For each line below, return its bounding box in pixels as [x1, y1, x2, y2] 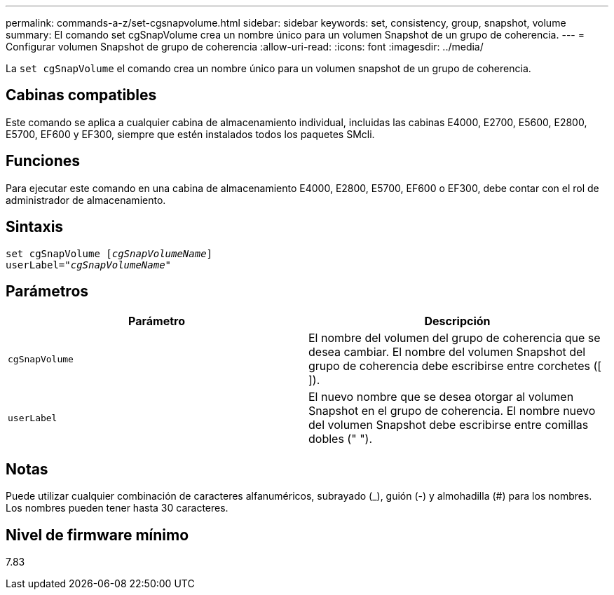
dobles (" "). [308, 432, 373, 446]
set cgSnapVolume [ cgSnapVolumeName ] [6, 247, 213, 259]
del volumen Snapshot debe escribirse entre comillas [308, 418, 589, 432]
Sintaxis [6, 218, 64, 236]
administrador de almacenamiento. [6, 193, 166, 206]
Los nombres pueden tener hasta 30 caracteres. [6, 502, 228, 514]
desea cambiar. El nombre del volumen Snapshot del [308, 345, 586, 360]
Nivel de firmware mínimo [6, 526, 189, 544]
